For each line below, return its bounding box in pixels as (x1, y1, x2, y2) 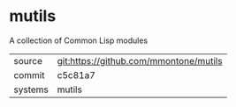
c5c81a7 (57, 68, 95, 81)
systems (13, 83, 49, 96)
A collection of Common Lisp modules (9, 35, 148, 46)
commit (13, 68, 45, 81)
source (13, 54, 42, 67)
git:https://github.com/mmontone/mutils (57, 54, 223, 67)
